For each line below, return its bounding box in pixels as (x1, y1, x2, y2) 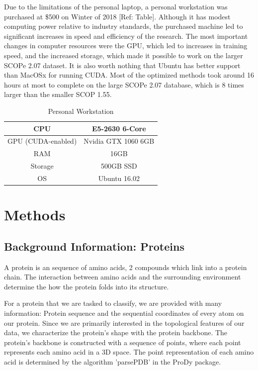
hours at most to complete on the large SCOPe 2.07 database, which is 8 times (4, 79, 244, 90)
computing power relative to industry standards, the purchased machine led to (4, 21, 243, 31)
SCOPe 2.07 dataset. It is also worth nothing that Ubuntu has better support (4, 60, 241, 70)
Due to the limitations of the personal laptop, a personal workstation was (4, 1, 228, 11)
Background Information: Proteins (4, 238, 184, 254)
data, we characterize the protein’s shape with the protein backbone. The (4, 327, 228, 338)
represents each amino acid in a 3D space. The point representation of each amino (4, 347, 254, 357)
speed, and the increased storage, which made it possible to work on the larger (4, 50, 243, 60)
